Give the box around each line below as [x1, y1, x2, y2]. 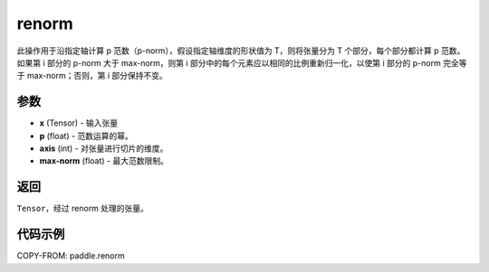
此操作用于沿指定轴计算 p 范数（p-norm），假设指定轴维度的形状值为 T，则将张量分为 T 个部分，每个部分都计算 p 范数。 [16, 45, 465, 56]
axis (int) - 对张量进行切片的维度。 [39, 143, 168, 154]
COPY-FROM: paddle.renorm [16, 250, 126, 261]
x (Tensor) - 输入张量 [39, 117, 119, 128]
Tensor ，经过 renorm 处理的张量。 [16, 203, 149, 214]
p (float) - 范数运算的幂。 [39, 130, 133, 141]
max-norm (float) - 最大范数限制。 [39, 155, 169, 166]
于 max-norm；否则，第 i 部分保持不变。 [16, 70, 168, 81]
